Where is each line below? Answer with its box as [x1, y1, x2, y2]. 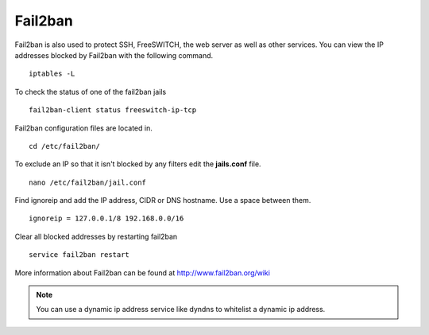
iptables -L [29, 69, 75, 79]
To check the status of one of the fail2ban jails [14, 87, 167, 96]
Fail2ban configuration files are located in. [14, 123, 153, 133]
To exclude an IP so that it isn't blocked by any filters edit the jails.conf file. [14, 159, 261, 169]
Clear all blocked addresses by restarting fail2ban [14, 232, 178, 241]
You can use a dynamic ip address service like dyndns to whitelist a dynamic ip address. [36, 305, 326, 314]
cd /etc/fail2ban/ [29, 142, 101, 150]
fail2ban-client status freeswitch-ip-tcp [29, 106, 197, 115]
